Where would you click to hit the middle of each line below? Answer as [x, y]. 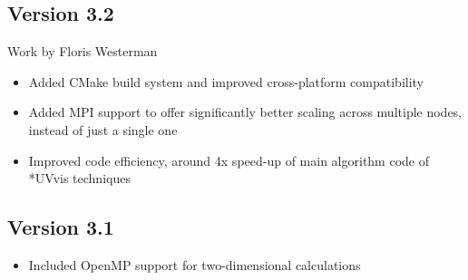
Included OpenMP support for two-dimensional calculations [195, 264]
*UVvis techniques [79, 178]
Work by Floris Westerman [83, 51]
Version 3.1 [61, 227]
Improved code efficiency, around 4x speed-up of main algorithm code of [229, 160]
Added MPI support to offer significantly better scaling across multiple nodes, [245, 112]
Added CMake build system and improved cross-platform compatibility [226, 81]
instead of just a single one [103, 129]
